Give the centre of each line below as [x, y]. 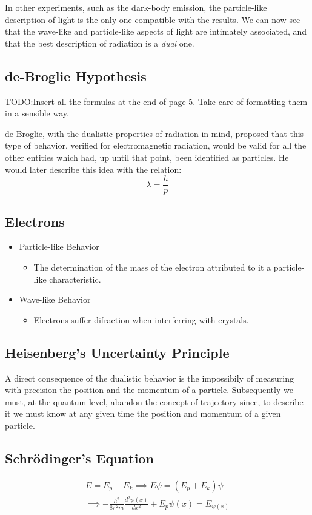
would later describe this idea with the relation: [93, 169]
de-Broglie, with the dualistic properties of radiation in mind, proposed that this [154, 133]
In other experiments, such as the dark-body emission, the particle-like [136, 7]
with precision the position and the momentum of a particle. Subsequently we [149, 390]
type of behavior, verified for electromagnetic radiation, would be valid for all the [156, 145]
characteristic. [75, 279]
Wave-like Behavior [55, 299]
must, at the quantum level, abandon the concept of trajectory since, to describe [154, 401]
